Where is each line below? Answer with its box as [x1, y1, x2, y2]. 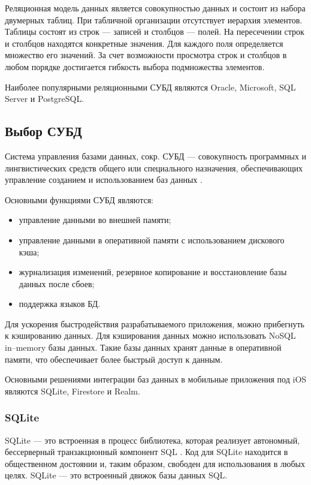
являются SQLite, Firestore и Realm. [5, 384, 140, 397]
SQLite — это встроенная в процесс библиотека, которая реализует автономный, [5, 433, 300, 446]
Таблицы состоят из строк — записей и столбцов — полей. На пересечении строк [5, 25, 304, 38]
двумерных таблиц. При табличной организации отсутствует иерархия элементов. [5, 13, 303, 26]
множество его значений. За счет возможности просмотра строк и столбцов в [5, 49, 287, 61]
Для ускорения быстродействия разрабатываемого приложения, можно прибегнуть [5, 317, 304, 330]
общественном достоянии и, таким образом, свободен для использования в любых [5, 457, 305, 469]
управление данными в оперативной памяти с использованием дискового [19, 233, 285, 246]
